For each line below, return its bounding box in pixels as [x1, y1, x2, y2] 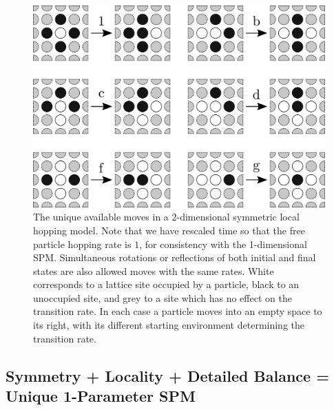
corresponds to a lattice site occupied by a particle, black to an [33, 277, 300, 291]
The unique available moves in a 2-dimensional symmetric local [33, 209, 300, 224]
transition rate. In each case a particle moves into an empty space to [33, 304, 322, 318]
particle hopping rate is [33, 236, 132, 251]
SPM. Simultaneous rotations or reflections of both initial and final [33, 250, 316, 265]
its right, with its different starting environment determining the [33, 318, 305, 332]
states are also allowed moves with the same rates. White [33, 263, 274, 278]
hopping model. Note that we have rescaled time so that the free [33, 223, 305, 237]
